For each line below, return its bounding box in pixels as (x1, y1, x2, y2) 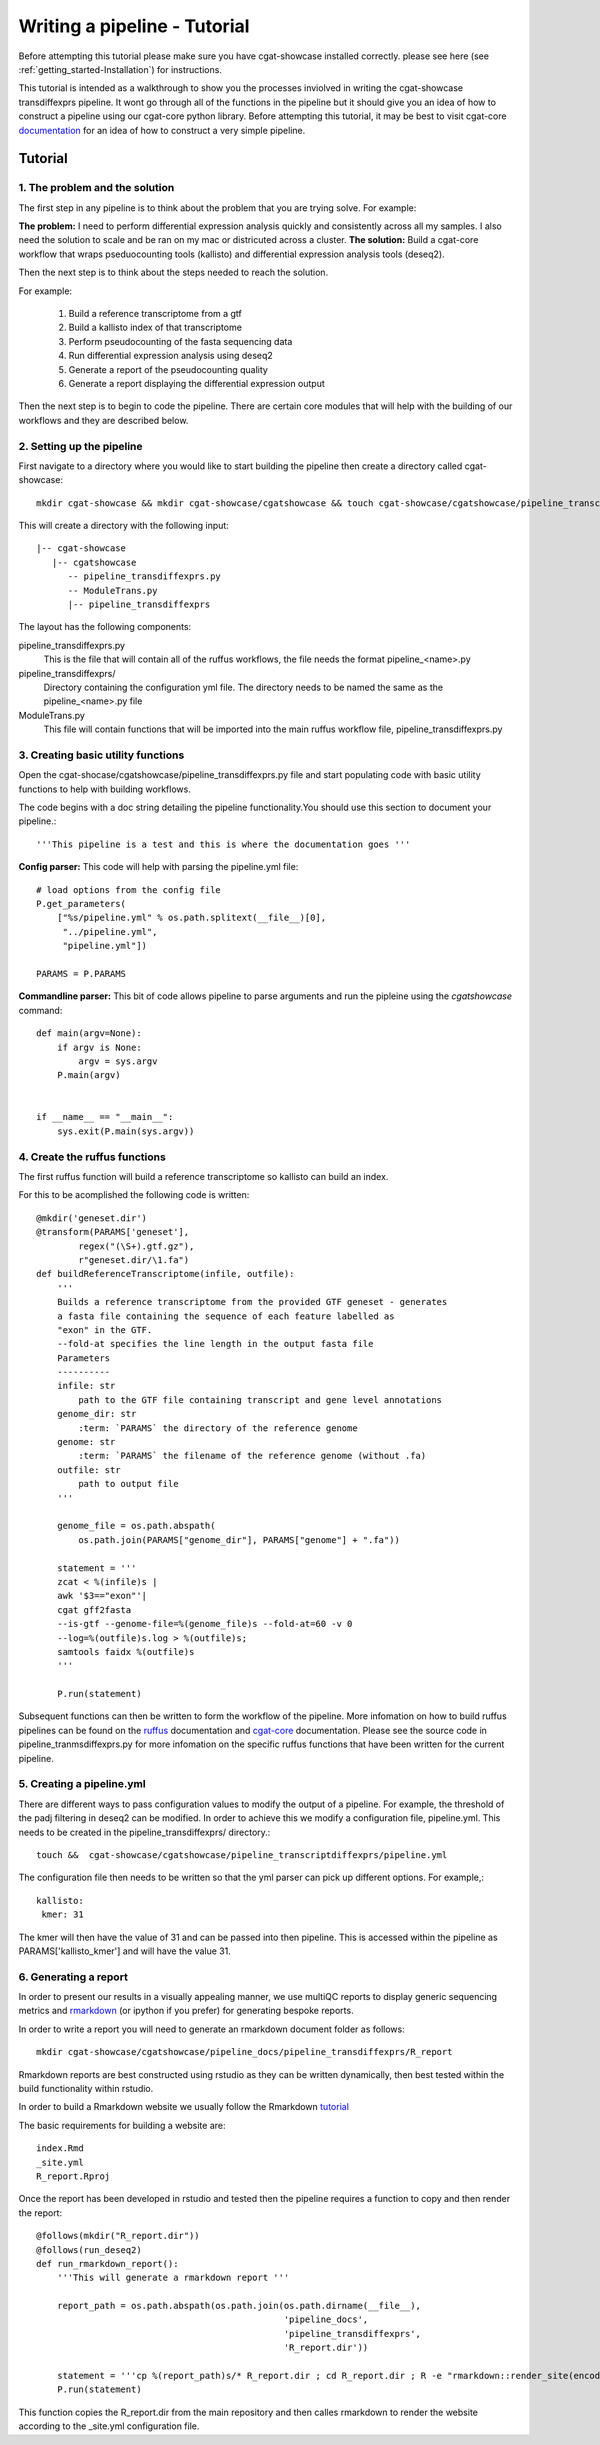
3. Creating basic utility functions (18, 748, 185, 762)
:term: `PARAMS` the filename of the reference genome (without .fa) (78, 1450, 427, 1462)
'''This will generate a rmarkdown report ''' (56, 2272, 290, 2284)
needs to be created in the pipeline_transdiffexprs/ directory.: (18, 1826, 271, 1838)
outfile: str (56, 1464, 121, 1475)
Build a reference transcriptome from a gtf (68, 308, 242, 319)
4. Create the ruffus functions (18, 1150, 167, 1164)
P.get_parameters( (36, 898, 127, 909)
